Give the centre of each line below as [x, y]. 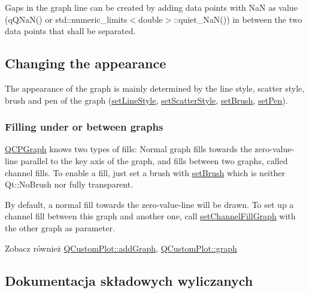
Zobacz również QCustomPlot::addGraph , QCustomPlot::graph [121, 248]
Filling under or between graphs [84, 127]
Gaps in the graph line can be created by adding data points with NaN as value [151, 7]
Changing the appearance [86, 63]
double [151, 19]
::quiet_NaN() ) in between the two [238, 19]
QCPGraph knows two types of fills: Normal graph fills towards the [128, 149]
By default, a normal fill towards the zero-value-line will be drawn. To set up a [149, 204]
